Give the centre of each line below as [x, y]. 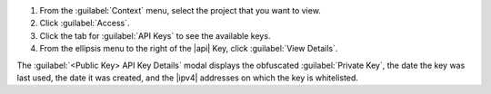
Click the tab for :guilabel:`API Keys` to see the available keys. [155, 35]
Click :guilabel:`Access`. [85, 23]
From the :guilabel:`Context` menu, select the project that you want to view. [180, 10]
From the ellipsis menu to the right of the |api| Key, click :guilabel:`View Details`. [189, 49]
